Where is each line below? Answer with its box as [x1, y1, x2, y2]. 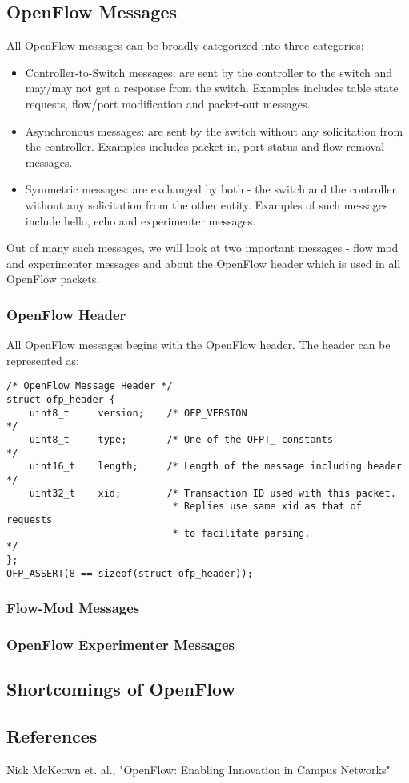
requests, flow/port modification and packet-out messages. [25, 95, 311, 112]
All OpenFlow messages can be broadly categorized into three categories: [6, 37, 364, 54]
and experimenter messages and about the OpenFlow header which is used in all [6, 254, 401, 271]
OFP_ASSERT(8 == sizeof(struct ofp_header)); [6, 567, 253, 579]
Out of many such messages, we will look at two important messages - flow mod [6, 239, 399, 256]
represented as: [6, 351, 79, 368]
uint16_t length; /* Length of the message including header [29, 460, 402, 473]
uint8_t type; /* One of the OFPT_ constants [29, 433, 334, 445]
